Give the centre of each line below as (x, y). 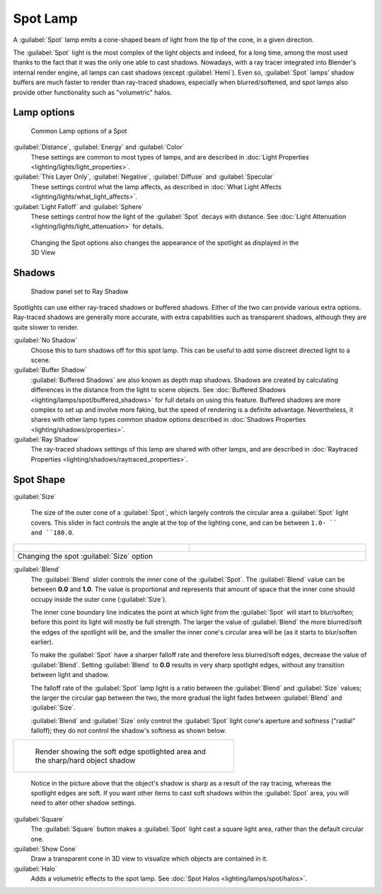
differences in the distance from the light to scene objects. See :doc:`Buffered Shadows (158, 390)
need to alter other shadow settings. (83, 803)
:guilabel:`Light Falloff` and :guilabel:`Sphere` (79, 206)
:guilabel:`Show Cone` (45, 849)
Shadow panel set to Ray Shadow (80, 291)
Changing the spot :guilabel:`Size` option (85, 557)
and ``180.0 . (52, 532)
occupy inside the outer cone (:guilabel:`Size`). (99, 599)
